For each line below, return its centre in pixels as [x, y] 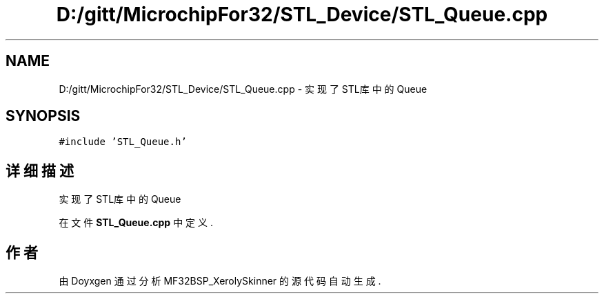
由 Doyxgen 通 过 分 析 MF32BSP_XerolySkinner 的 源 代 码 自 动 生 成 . [220, 281]
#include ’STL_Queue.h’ [123, 142]
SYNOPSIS [43, 116]
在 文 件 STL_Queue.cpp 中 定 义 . [136, 223]
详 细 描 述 [40, 170]
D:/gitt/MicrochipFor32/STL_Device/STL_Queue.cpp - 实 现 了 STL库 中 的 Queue [243, 89]
